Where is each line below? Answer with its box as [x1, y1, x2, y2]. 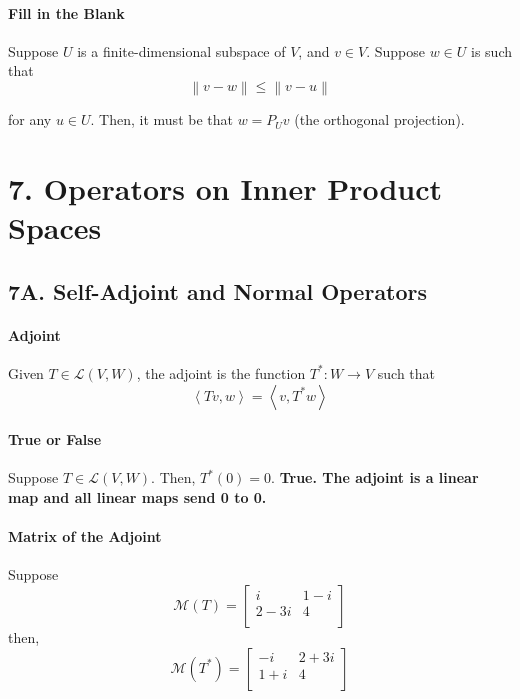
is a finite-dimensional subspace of [77, 40, 286, 61]
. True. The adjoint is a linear [271, 467, 479, 488]
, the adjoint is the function [136, 362, 306, 383]
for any [8, 109, 52, 130]
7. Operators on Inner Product [8, 168, 443, 209]
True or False [8, 429, 102, 450]
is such [471, 40, 513, 61]
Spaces [8, 207, 102, 248]
